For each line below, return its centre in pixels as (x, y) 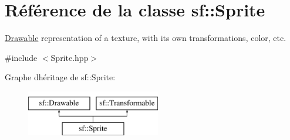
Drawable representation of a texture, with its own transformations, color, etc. (146, 38)
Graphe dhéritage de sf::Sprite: (60, 77)
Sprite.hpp (70, 57)
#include (21, 57)
